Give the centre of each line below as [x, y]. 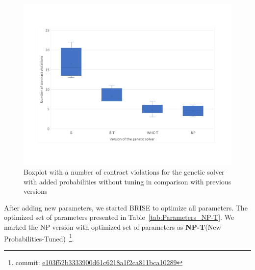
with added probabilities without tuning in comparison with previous [127, 181]
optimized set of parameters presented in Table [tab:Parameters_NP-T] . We [119, 217]
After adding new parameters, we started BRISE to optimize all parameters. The [126, 207]
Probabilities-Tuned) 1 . [39, 238]
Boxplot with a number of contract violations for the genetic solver [124, 172]
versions [36, 191]
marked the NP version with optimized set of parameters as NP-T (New [113, 227]
